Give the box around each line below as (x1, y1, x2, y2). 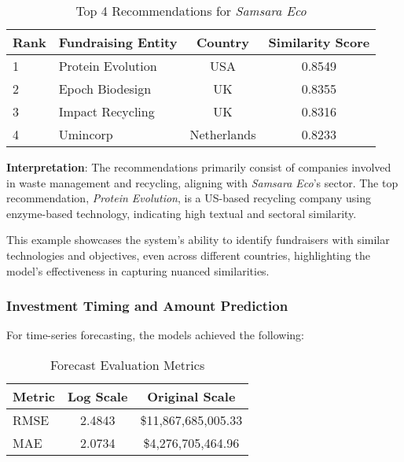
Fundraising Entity (58, 33, 178, 51)
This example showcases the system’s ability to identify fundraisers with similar (6, 231, 390, 248)
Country (196, 33, 249, 51)
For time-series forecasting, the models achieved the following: (6, 327, 304, 343)
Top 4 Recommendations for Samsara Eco (75, 2, 307, 20)
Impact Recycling (58, 102, 155, 120)
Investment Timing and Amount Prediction (6, 296, 288, 316)
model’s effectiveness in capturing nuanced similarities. (6, 262, 270, 279)
